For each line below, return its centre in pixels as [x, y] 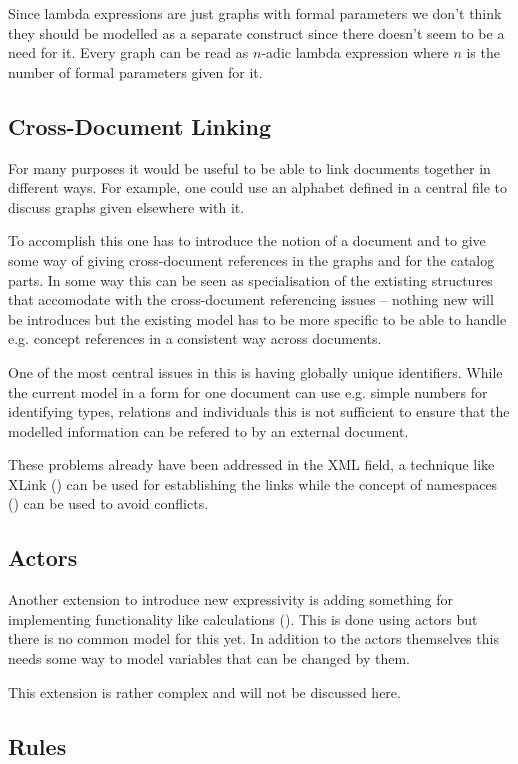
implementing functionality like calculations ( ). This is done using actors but [243, 618]
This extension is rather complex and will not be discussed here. [204, 691]
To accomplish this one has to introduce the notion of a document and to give [247, 240]
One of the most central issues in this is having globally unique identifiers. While [255, 371]
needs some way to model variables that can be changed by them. [209, 658]
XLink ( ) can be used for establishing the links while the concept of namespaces [253, 483]
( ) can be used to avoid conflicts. [108, 503]
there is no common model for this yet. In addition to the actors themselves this [253, 638]
